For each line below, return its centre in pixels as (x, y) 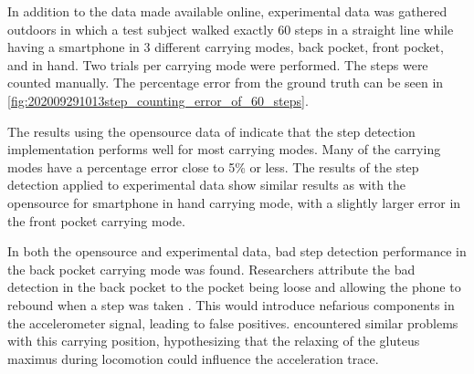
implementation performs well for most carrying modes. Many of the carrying (224, 149)
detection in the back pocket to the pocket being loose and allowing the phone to (234, 287)
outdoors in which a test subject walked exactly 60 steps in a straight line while (231, 29)
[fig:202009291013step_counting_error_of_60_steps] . (158, 100)
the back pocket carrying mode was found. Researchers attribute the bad (211, 269)
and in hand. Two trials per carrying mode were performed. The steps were (218, 64)
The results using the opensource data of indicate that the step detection (211, 131)
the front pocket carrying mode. (96, 220)
